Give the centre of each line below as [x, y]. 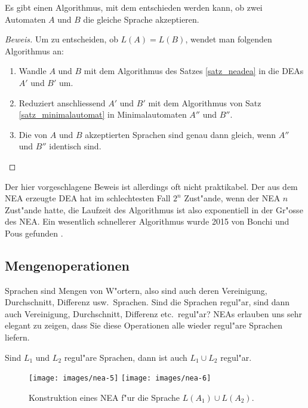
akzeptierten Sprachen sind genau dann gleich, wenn [181, 134]
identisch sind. [75, 146]
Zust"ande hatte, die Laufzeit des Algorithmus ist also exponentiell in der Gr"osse [154, 209]
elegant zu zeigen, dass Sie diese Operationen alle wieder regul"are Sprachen [144, 325]
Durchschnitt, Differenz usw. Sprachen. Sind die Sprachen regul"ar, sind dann [147, 302]
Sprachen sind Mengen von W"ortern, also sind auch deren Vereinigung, [136, 290]
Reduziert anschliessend [62, 102]
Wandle [33, 71]
